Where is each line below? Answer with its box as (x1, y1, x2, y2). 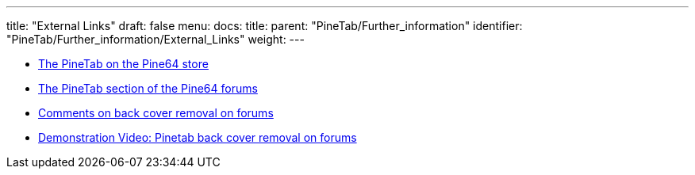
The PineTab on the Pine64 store (38, 57, 209, 70)
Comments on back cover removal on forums (38, 106, 274, 120)
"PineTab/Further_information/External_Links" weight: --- (6, 32, 305, 46)
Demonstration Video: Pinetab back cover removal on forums (38, 131, 357, 144)
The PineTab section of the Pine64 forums (38, 82, 258, 95)
